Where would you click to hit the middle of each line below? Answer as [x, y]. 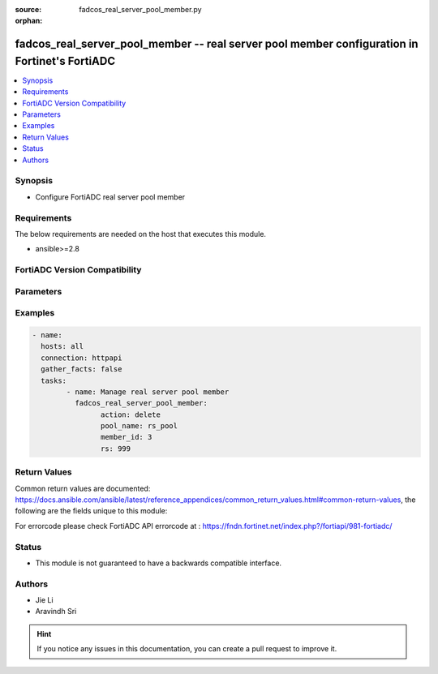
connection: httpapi [82, 358]
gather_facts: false [82, 369]
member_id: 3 [126, 437]
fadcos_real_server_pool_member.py [140, 9]
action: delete [131, 414]
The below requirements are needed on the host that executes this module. [141, 234]
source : [28, 9]
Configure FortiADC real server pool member [110, 197]
